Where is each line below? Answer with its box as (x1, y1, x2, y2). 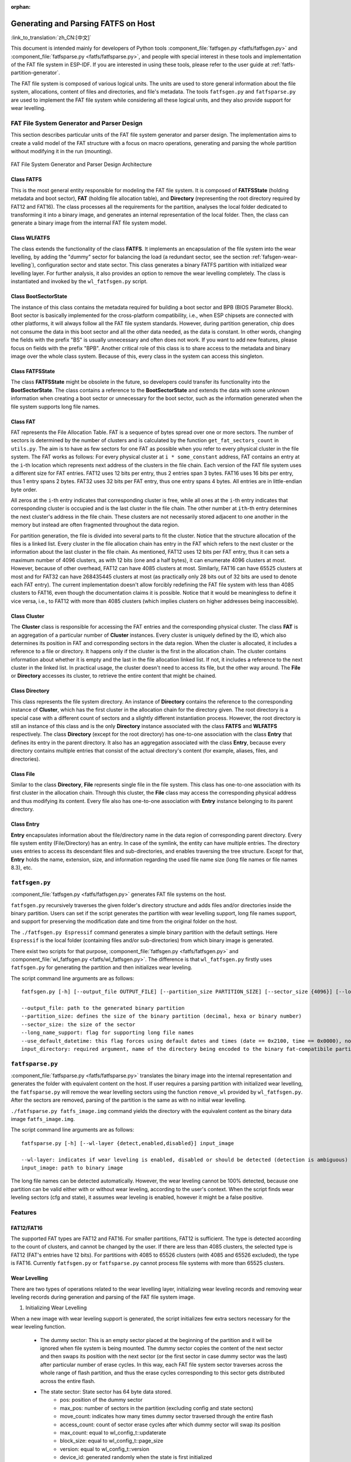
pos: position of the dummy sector (60, 1397, 143, 1404)
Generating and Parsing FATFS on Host (11, 18, 155, 29)
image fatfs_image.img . (11, 1116, 75, 1122)
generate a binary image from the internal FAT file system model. (11, 219, 167, 226)
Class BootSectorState (11, 293, 67, 300)
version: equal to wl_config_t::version (60, 1445, 149, 1453)
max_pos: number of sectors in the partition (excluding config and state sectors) (60, 1404, 254, 1412)
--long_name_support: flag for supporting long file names (21, 1029, 194, 1036)
